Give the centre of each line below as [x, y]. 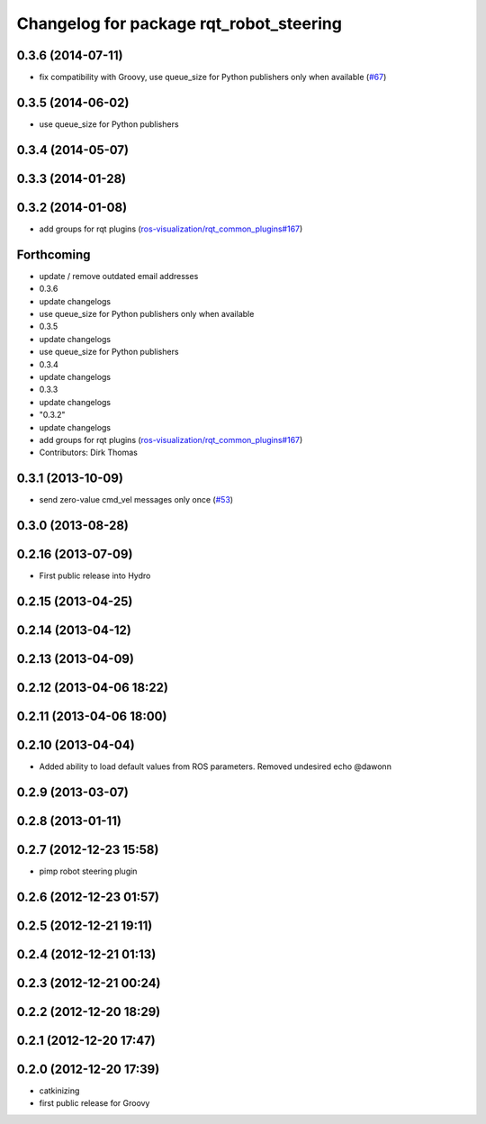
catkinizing [59, 1091]
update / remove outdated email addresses [119, 276]
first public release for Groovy [94, 1103]
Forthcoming [54, 254]
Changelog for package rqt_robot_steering [179, 23]
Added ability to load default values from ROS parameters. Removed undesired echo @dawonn [215, 766]
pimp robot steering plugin [88, 871]
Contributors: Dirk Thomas [89, 453]
